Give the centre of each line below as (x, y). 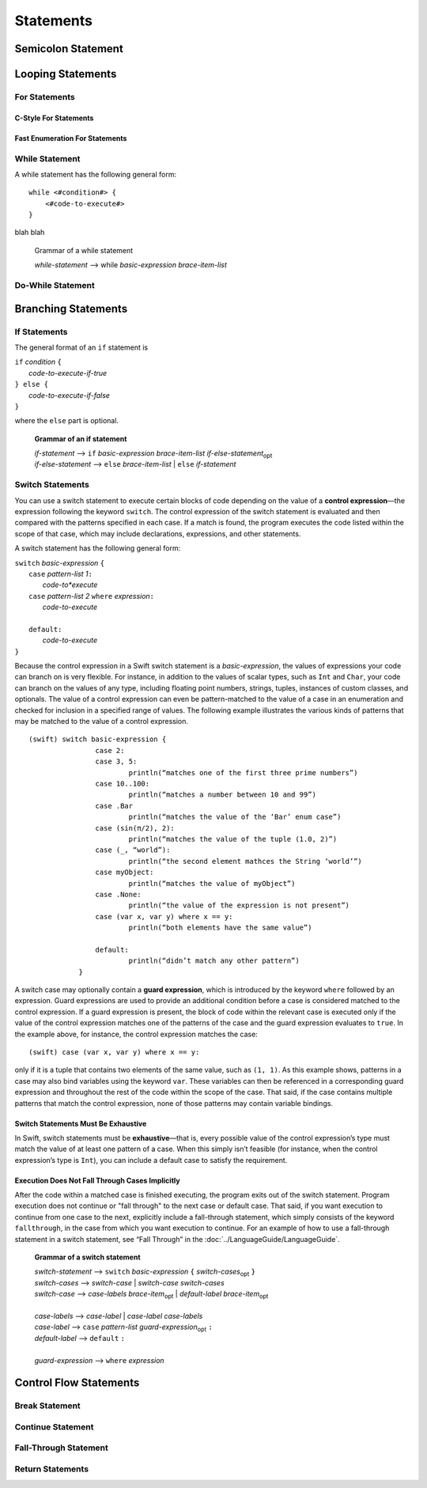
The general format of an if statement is (81, 347)
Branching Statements (71, 309)
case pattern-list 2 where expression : (91, 596)
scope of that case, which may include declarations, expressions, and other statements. (158, 533)
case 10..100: (123, 784)
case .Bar (114, 806)
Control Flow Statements (77, 1383)
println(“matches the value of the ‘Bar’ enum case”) (235, 817)
